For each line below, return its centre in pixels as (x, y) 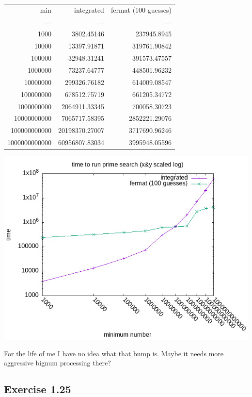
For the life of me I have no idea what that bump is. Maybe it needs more (114, 353)
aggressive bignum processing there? (57, 363)
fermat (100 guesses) (141, 9)
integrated (89, 9)
